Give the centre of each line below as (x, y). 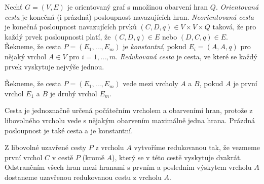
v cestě (63, 157)
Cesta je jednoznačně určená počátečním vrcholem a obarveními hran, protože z (129, 110)
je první (245, 83)
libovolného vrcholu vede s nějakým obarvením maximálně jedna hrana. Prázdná (130, 120)
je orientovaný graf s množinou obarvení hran (138, 7)
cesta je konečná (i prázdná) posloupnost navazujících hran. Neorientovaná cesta (129, 16)
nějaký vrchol (26, 56)
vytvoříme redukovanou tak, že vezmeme (197, 147)
